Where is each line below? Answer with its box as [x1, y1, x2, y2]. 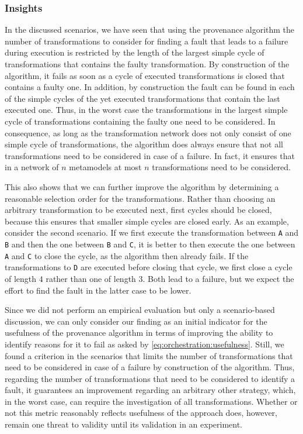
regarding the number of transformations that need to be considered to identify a [5, 372, 295, 384]
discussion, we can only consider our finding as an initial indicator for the [5, 315, 267, 327]
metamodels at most [69, 161, 142, 173]
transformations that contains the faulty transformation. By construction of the [5, 58, 290, 70]
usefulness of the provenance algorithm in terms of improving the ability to [5, 326, 273, 339]
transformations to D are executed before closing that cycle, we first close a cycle [5, 261, 292, 273]
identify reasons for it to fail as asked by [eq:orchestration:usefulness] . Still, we [5, 337, 284, 350]
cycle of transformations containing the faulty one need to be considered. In [5, 115, 276, 127]
